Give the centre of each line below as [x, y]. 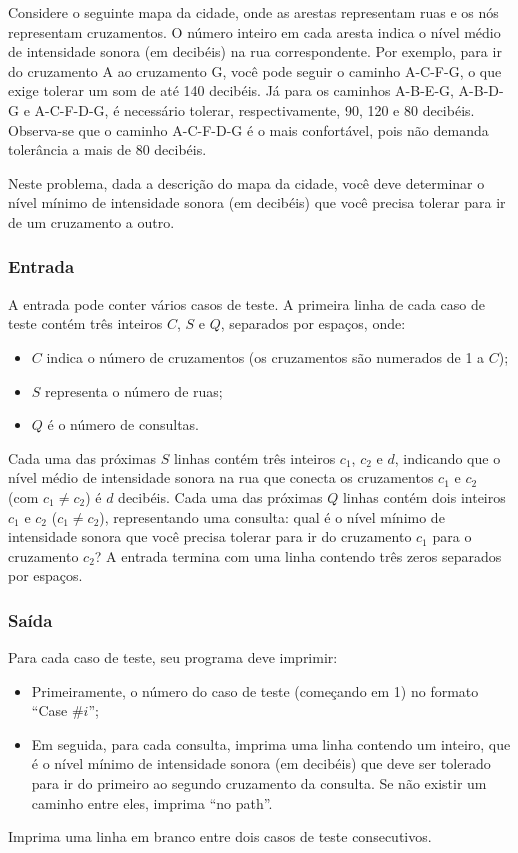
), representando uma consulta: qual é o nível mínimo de [272, 516]
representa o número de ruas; [134, 390]
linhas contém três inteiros [254, 457]
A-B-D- [481, 90]
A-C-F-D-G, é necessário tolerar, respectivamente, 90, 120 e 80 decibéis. [254, 109]
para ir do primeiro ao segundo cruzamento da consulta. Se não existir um [259, 783]
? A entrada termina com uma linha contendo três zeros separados [298, 555]
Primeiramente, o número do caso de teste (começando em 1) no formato [255, 690]
